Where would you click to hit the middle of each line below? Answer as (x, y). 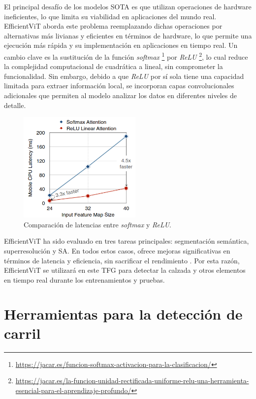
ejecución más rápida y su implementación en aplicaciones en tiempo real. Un (121, 45)
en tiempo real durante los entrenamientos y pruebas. (84, 279)
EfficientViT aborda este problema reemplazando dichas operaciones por (113, 26)
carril (22, 333)
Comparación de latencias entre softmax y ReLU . (97, 224)
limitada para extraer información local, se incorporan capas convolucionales (119, 86)
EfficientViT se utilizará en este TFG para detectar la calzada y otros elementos (125, 270)
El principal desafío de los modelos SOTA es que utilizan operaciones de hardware (128, 6)
